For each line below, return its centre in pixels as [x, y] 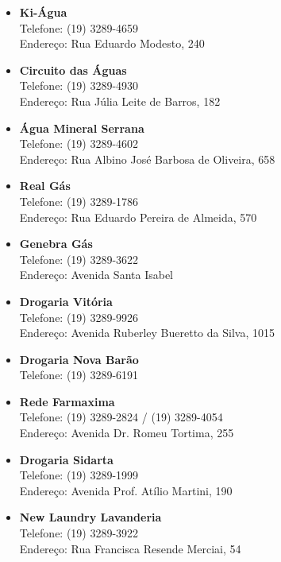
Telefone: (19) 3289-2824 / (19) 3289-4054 [121, 417]
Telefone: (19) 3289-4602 [79, 143]
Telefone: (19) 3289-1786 [79, 201]
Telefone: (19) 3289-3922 [79, 533]
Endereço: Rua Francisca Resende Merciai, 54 [130, 548]
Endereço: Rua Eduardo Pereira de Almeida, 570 [138, 217]
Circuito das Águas [73, 70]
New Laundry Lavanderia [90, 517]
